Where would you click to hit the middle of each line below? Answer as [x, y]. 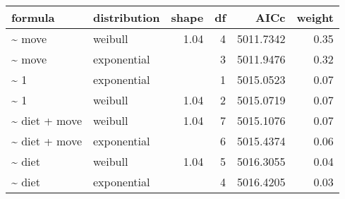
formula [33, 17]
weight [315, 17]
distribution [126, 17]
